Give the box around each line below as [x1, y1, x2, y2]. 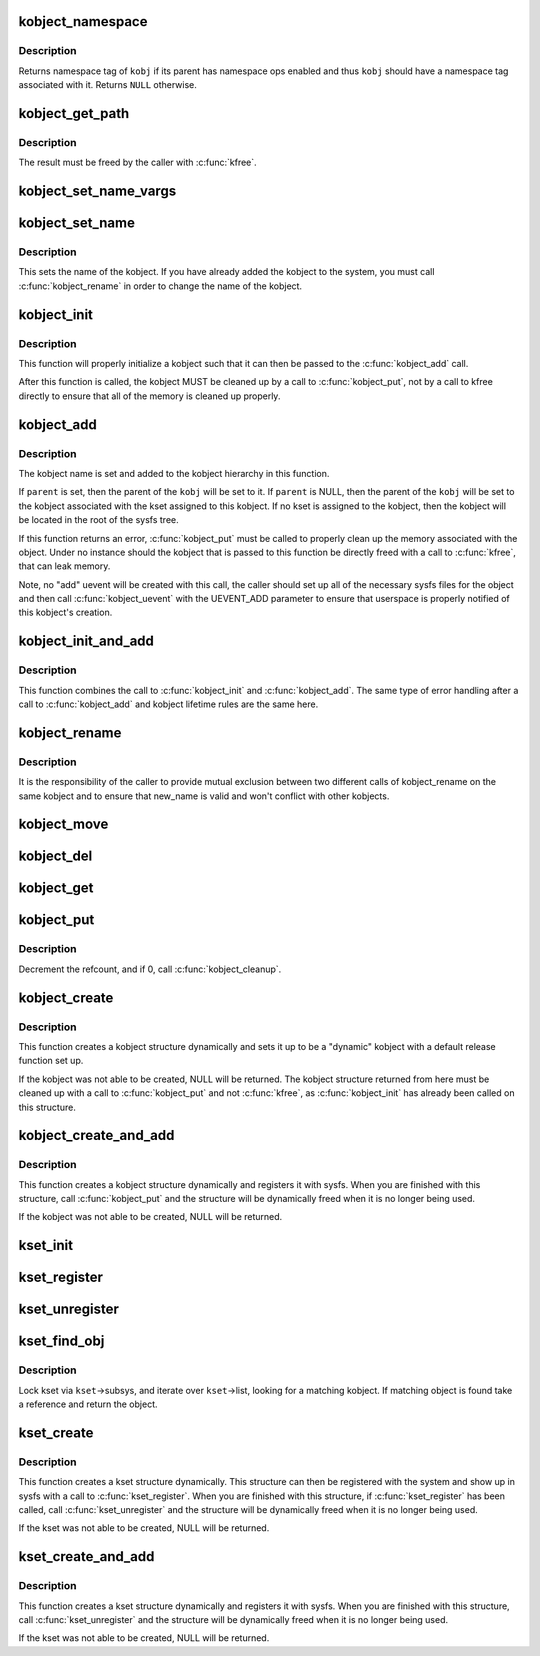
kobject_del [18, 848, 93, 865]
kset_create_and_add [18, 1548, 155, 1565]
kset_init [18, 1237, 74, 1254]
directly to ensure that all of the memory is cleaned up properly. [18, 390, 281, 402]
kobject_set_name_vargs [18, 183, 177, 200]
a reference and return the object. [18, 1398, 158, 1410]
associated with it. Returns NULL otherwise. [18, 79, 197, 91]
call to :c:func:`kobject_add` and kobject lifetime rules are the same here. [18, 698, 319, 710]
